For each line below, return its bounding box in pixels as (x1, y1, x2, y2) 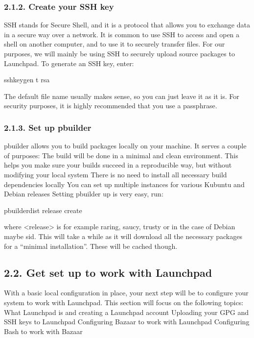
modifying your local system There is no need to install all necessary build (4, 169, 227, 179)
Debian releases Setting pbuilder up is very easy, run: (4, 189, 163, 199)
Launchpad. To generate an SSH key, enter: (4, 58, 134, 68)
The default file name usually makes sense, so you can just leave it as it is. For (4, 91, 239, 101)
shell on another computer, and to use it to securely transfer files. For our (4, 39, 225, 49)
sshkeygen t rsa (4, 74, 50, 85)
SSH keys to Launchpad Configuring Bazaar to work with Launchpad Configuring (4, 316, 250, 327)
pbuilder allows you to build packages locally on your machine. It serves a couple (4, 141, 247, 151)
